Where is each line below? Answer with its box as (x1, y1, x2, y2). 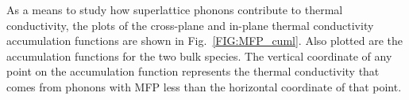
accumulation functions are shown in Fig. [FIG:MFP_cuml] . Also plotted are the (6, 32, 403, 49)
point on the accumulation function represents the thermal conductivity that (6, 63, 380, 80)
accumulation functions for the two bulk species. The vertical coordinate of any (6, 47, 392, 64)
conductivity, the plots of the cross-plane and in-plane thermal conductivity (6, 17, 374, 33)
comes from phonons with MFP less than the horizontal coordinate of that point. (6, 78, 402, 94)
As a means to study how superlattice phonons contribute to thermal (6, 2, 343, 17)
